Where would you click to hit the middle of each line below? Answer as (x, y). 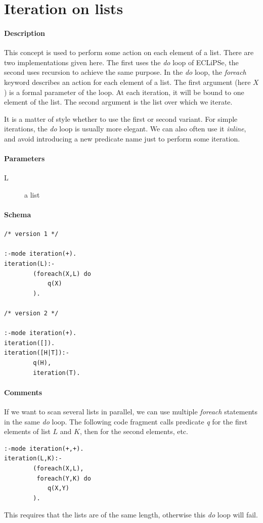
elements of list (27, 431)
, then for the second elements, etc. (134, 431)
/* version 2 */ (31, 314)
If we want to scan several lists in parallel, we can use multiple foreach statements (131, 411)
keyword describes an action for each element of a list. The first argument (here (127, 82)
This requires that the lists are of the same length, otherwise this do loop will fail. (131, 515)
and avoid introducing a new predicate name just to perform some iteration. (122, 138)
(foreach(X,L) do (62, 274)
